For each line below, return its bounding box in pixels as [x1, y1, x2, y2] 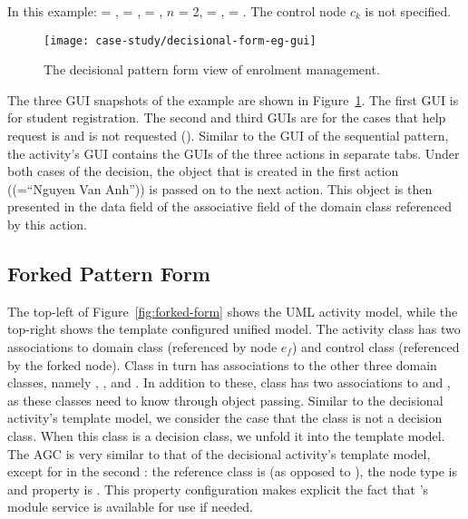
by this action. [7, 215, 87, 233]
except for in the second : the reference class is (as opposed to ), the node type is [7, 462, 458, 481]
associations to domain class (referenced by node [7, 337, 278, 356]
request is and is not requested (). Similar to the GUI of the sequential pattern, [7, 126, 449, 145]
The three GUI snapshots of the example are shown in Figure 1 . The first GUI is [7, 90, 459, 109]
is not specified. [365, 2, 452, 20]
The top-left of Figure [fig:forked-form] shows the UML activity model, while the [7, 301, 458, 320]
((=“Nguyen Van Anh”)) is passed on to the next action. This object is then [7, 179, 433, 198]
